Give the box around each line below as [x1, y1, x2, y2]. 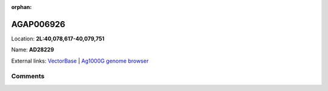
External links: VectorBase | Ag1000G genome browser [11, 57, 149, 64]
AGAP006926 [11, 19, 66, 30]
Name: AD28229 [11, 46, 55, 54]
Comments [11, 72, 45, 81]
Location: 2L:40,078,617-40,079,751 [11, 35, 104, 42]
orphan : [11, 4, 32, 10]
